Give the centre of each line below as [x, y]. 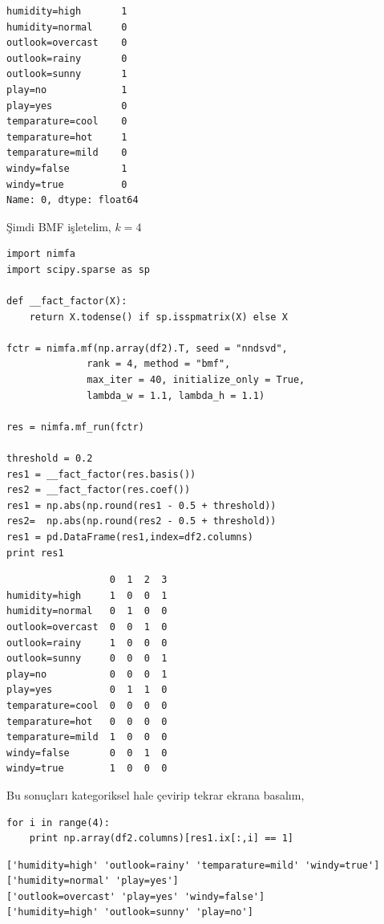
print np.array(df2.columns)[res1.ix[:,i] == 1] [161, 839]
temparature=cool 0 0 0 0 [87, 705]
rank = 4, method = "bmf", [159, 364]
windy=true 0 [67, 184]
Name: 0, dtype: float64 [73, 200]
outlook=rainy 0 [67, 58]
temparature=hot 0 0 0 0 [87, 721]
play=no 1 [67, 90]
